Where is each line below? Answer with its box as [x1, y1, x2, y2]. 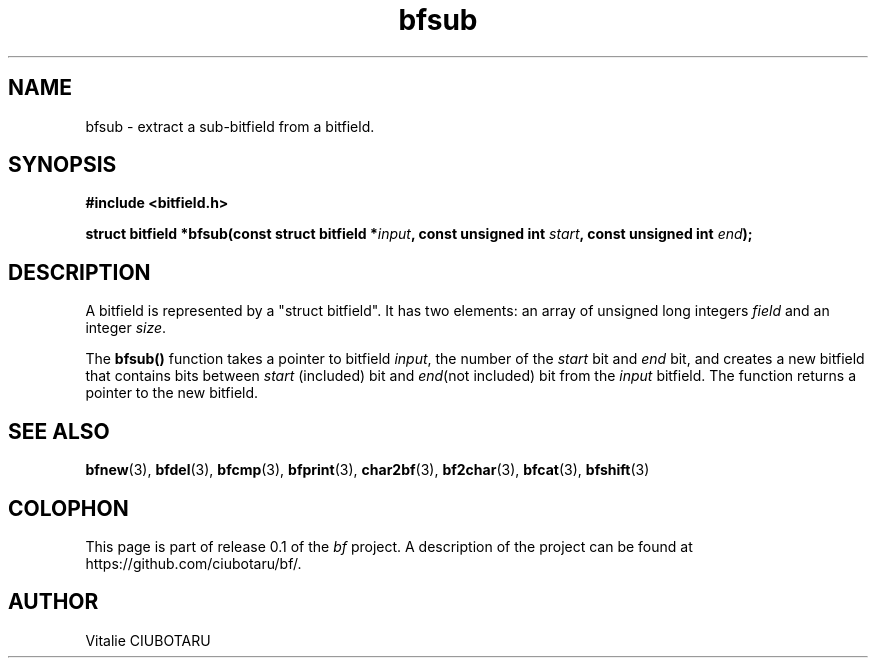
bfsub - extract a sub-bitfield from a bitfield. [85, 117, 375, 135]
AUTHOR [8, 589, 99, 615]
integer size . [85, 319, 167, 337]
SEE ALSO [8, 418, 110, 444]
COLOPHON [8, 495, 129, 521]
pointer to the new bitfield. [85, 384, 259, 402]
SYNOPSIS [8, 152, 117, 178]
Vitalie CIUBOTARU [85, 631, 211, 649]
